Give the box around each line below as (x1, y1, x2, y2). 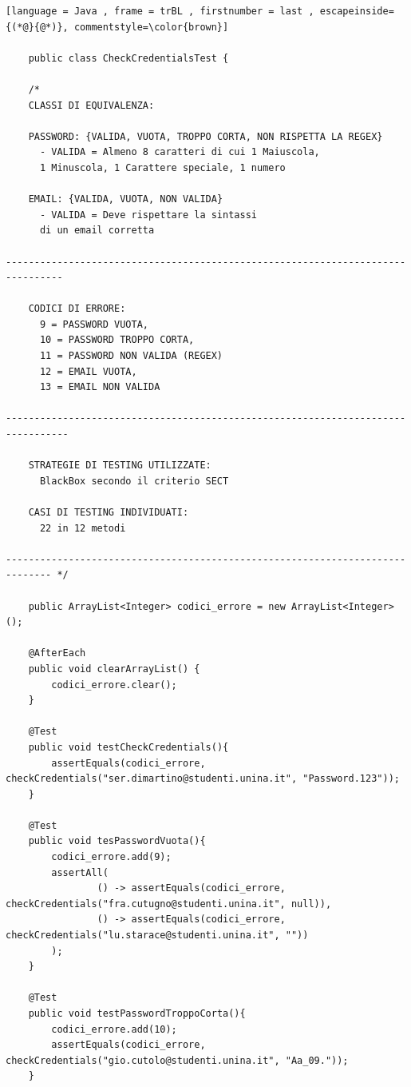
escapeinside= (319, 6, 394, 17)
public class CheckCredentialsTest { (28, 52, 229, 64)
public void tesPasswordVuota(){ (28, 835, 206, 847)
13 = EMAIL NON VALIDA (39, 381, 160, 393)
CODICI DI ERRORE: (28, 303, 126, 315)
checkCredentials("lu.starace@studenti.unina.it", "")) (6, 930, 309, 942)
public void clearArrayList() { (28, 663, 200, 675)
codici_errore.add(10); (51, 1023, 177, 1035)
